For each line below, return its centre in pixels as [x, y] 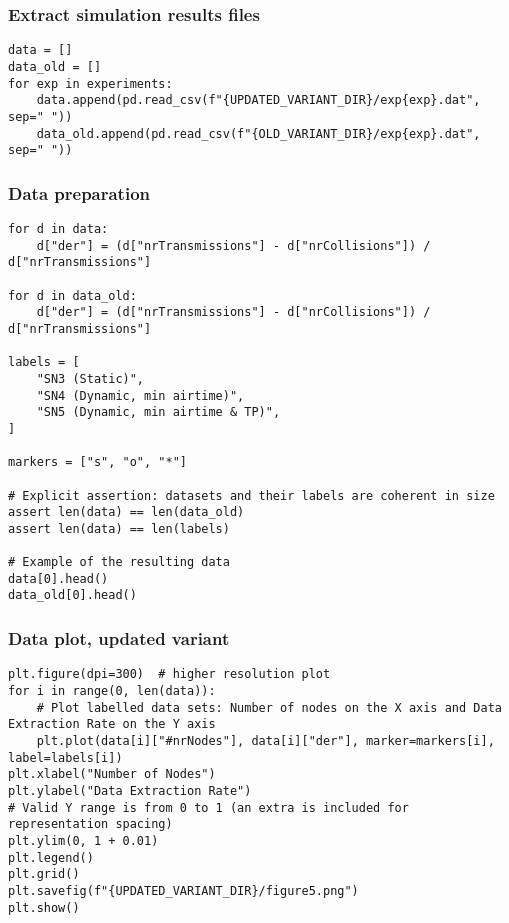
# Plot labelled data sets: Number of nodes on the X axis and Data [269, 707]
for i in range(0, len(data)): [112, 691]
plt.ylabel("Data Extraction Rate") [130, 790]
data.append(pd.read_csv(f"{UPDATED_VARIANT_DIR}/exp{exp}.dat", [258, 100]
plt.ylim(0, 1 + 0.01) [83, 840]
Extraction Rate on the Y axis [112, 724]
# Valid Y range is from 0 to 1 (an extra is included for [208, 807]
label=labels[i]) [65, 757]
